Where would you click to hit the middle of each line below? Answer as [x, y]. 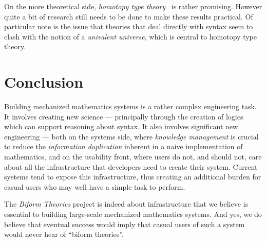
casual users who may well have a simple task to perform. [95, 186]
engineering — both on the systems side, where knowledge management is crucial [131, 136]
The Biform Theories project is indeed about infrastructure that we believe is [126, 204]
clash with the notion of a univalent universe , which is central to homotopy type [130, 36]
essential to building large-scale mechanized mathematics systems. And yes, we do [133, 214]
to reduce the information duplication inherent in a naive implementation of [123, 146]
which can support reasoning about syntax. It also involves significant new [121, 126]
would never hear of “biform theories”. [64, 234]
